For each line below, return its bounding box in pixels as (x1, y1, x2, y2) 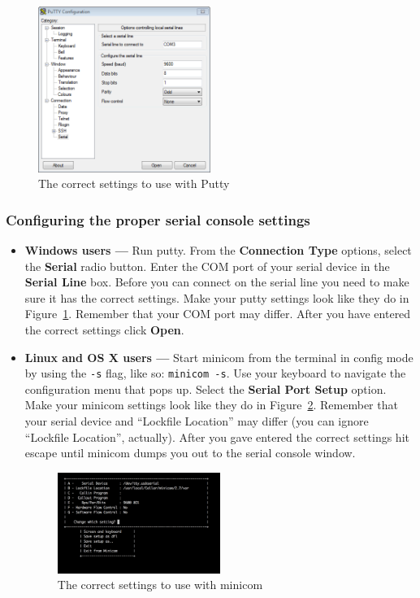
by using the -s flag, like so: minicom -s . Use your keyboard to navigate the (24, 364, 406, 382)
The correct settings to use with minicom (57, 576, 263, 593)
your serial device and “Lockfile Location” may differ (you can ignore (24, 412, 369, 430)
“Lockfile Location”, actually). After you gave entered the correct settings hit (24, 428, 409, 445)
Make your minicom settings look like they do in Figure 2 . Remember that (24, 396, 398, 413)
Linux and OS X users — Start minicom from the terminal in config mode (24, 348, 414, 365)
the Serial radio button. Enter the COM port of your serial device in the (24, 257, 390, 274)
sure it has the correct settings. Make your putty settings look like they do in (24, 289, 409, 306)
